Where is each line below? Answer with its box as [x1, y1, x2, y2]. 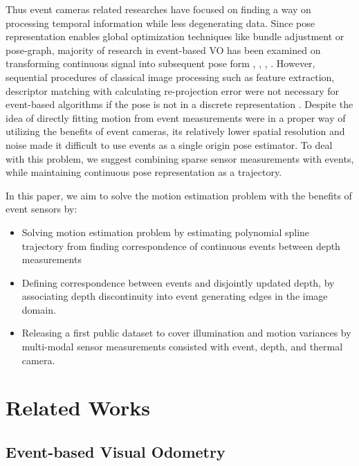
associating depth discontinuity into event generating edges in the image [21, 289, 328, 303]
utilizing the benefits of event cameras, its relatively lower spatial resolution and [6, 124, 345, 138]
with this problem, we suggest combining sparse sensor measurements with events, [6, 151, 354, 165]
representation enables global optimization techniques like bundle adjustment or [6, 29, 344, 44]
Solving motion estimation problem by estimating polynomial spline [21, 224, 310, 239]
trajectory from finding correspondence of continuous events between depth [21, 238, 340, 253]
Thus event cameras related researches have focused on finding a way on [6, 2, 311, 16]
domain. [21, 302, 56, 316]
